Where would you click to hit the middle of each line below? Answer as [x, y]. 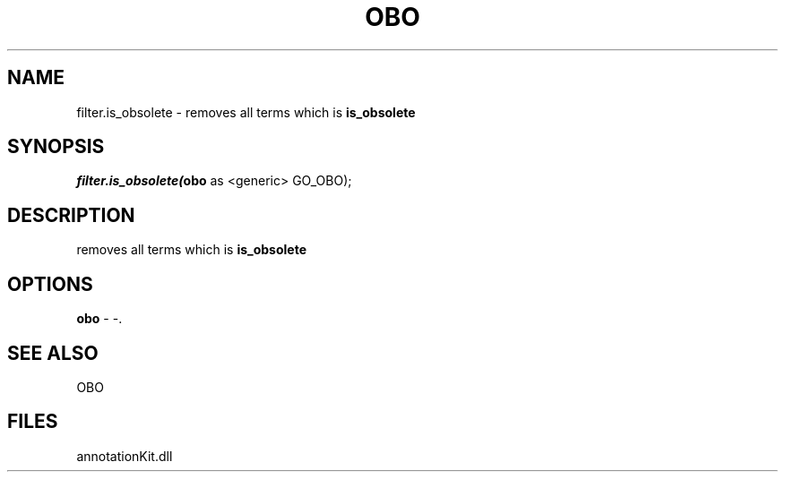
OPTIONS [50, 284]
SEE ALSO [53, 353]
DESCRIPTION [71, 215]
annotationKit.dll [125, 456]
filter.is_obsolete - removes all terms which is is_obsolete [246, 112]
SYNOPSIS [56, 147]
